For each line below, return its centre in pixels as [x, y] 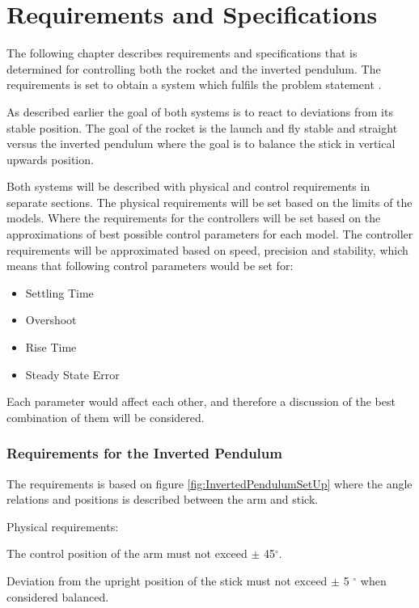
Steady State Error [72, 374]
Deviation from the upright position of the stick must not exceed [167, 581]
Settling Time [59, 292]
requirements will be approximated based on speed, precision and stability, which [207, 249]
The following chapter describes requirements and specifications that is [182, 53]
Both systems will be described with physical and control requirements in [188, 186]
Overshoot [51, 320]
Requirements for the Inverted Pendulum [144, 453]
